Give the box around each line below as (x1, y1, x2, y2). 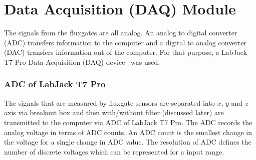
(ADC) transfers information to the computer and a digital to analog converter (4, 37, 246, 47)
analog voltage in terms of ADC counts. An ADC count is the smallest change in (4, 127, 252, 137)
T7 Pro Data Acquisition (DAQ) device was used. (4, 56, 160, 67)
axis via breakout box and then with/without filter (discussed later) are (4, 107, 224, 118)
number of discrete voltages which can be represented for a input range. (4, 146, 224, 157)
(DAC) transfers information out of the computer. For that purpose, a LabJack (4, 47, 247, 57)
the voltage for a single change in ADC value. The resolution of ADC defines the (4, 137, 251, 147)
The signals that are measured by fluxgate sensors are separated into (4, 97, 215, 108)
